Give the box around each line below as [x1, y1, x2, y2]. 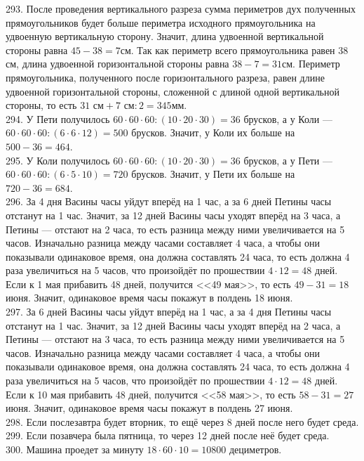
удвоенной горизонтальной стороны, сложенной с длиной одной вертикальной [6, 84, 339, 98]
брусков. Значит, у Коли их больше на [131, 125, 295, 140]
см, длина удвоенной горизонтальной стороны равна [6, 56, 229, 71]
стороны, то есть [6, 98, 77, 112]
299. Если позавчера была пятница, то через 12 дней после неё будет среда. [6, 428, 330, 443]
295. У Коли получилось [6, 152, 110, 167]
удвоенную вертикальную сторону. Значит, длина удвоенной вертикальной [6, 29, 324, 44]
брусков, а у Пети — [243, 152, 332, 167]
